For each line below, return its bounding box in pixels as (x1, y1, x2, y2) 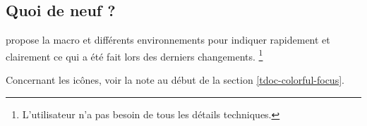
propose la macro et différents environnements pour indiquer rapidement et (6, 32, 330, 47)
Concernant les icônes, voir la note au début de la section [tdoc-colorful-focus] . (6, 73, 344, 87)
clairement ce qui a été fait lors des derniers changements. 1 (6, 46, 263, 63)
